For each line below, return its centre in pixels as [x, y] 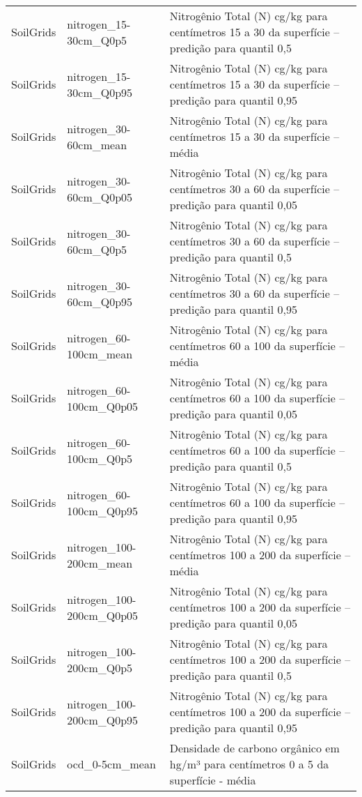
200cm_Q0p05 [103, 615]
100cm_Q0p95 [103, 510]
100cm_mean [100, 354]
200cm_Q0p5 [100, 667]
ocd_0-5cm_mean [111, 764]
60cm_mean [97, 144]
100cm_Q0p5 [100, 458]
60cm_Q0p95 [100, 301]
